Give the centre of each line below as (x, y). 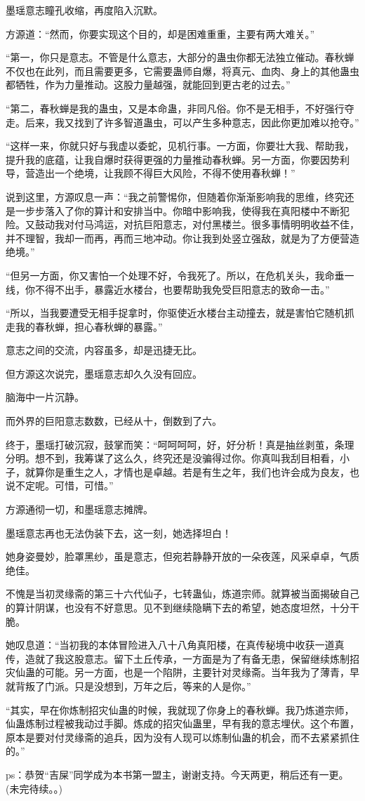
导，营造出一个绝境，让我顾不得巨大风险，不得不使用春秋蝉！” (151, 173)
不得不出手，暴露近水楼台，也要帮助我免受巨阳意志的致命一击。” (182, 289)
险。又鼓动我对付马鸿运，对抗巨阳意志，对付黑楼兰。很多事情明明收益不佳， (182, 224)
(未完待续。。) (34, 788)
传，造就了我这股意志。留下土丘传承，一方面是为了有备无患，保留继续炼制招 (182, 658)
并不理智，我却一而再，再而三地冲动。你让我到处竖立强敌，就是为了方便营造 (182, 238)
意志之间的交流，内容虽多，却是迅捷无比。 (104, 350)
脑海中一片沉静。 (45, 397)
